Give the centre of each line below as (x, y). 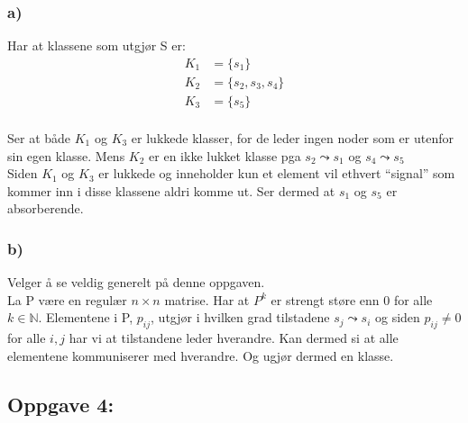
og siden (398, 317)
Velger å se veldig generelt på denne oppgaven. (136, 282)
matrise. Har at (207, 299)
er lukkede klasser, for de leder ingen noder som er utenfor (292, 137)
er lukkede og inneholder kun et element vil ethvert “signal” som (277, 173)
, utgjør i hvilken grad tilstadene (240, 317)
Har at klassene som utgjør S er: (96, 45)
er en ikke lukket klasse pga (225, 155)
